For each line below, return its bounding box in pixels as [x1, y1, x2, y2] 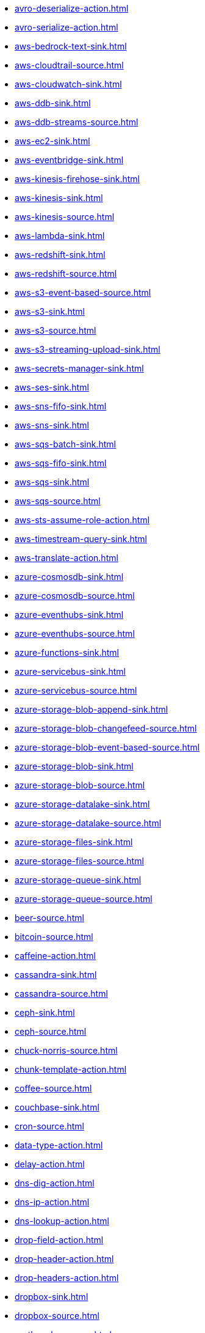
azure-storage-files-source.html [15, 856, 144, 866]
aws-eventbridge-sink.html [15, 155, 124, 165]
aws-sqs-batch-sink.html [15, 439, 116, 449]
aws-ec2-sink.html [15, 136, 90, 146]
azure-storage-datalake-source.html [15, 818, 162, 828]
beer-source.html [15, 913, 84, 923]
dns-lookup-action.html [15, 1216, 109, 1226]
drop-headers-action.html [15, 1272, 119, 1283]
